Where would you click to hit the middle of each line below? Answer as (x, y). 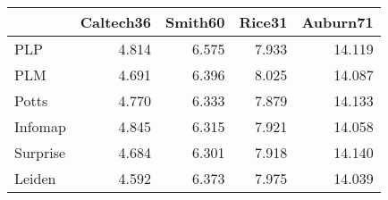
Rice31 (263, 22)
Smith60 (195, 22)
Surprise (40, 152)
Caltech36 (116, 22)
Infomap (40, 126)
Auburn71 (337, 22)
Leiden (35, 178)
